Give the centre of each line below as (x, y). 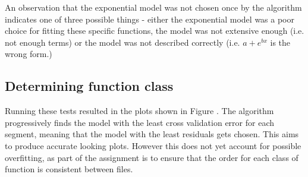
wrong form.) (29, 54)
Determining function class (89, 86)
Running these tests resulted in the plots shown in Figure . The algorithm (139, 111)
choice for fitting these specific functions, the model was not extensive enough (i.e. (155, 31)
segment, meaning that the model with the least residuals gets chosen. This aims (152, 134)
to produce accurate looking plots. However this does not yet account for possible (153, 145)
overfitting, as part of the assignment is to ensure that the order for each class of (152, 157)
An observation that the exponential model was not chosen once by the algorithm (153, 7)
